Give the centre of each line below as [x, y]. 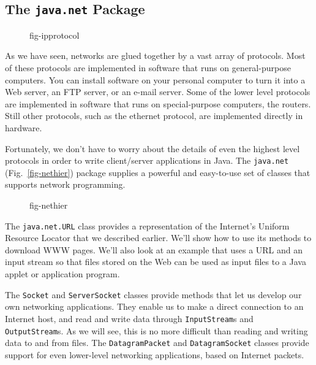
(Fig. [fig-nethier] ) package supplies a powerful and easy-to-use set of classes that [158, 172]
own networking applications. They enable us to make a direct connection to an [154, 306]
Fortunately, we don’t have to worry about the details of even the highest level [152, 148]
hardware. [24, 127]
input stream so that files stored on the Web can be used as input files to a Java [156, 262]
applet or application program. [62, 274]
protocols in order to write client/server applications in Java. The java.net [147, 160]
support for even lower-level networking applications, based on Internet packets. [155, 354]
